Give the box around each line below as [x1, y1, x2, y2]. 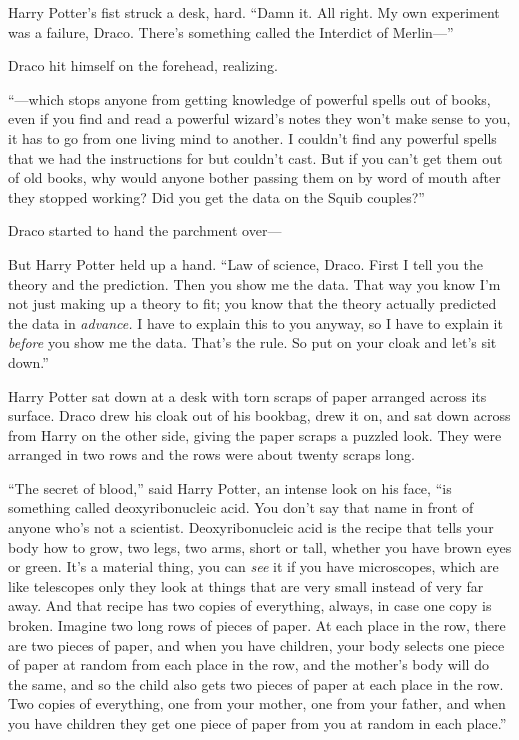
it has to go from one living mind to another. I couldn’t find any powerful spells [8, 127, 497, 148]
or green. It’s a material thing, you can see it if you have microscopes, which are [8, 556, 499, 577]
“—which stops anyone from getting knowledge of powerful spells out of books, [8, 88, 491, 109]
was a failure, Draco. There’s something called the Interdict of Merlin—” [8, 21, 454, 42]
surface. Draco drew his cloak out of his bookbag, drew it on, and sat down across [8, 405, 511, 426]
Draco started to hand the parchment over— [8, 220, 282, 241]
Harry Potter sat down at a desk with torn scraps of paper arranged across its [8, 385, 487, 406]
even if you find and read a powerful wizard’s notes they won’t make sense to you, [8, 108, 511, 129]
